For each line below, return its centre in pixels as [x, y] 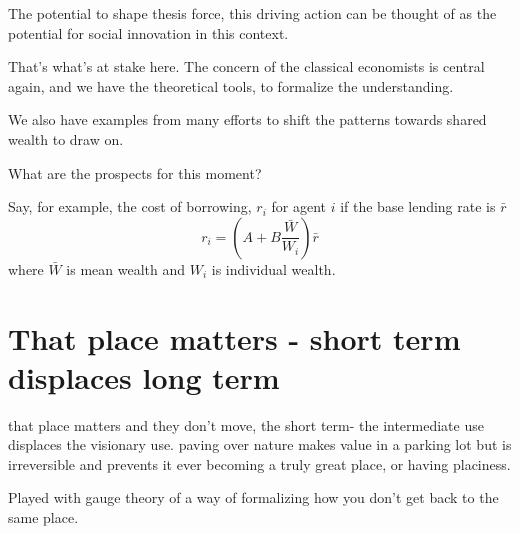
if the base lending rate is [418, 206]
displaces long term [144, 376]
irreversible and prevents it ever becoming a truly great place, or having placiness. [259, 463]
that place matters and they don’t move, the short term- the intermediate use [246, 424]
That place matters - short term [234, 337]
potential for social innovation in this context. [148, 32]
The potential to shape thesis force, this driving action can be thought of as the [252, 13]
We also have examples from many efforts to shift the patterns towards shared [247, 119]
